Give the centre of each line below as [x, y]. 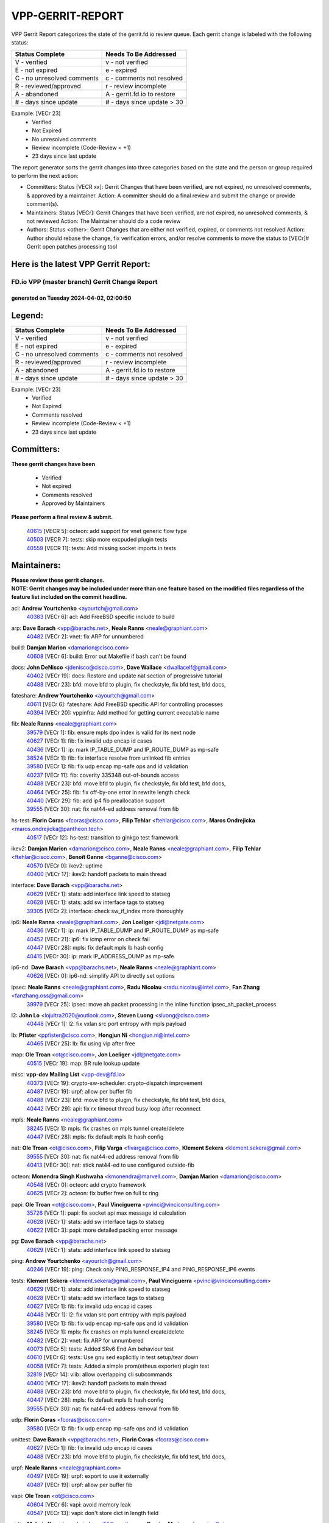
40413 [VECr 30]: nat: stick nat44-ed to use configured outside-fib [111, 1165]
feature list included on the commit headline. [69, 597]
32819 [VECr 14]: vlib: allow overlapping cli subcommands [99, 1374]
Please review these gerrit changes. [58, 580]
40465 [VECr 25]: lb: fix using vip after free [81, 1044]
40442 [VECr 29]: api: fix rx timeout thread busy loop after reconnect [114, 1108]
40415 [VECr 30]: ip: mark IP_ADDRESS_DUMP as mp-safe [100, 956]
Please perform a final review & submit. [62, 517]
